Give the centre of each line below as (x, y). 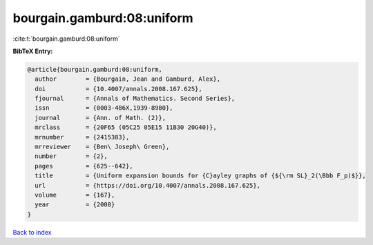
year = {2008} (75, 205)
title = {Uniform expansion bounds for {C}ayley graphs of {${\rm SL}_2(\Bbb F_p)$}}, (200, 176)
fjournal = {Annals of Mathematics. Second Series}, (135, 99)
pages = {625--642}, (84, 166)
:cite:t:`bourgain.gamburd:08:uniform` (66, 39)
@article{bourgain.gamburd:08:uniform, (95, 69)
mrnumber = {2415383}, (82, 137)
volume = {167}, (75, 195)
